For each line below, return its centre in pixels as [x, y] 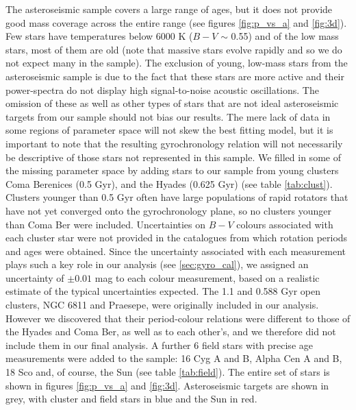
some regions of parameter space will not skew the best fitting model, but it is [169, 130]
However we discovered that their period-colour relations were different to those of [178, 318]
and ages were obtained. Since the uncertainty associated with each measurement [176, 251]
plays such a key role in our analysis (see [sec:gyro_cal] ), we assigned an [157, 264]
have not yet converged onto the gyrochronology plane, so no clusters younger [169, 210]
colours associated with [285, 224]
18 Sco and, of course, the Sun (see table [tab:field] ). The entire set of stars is [168, 372]
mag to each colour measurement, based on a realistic [207, 277]
